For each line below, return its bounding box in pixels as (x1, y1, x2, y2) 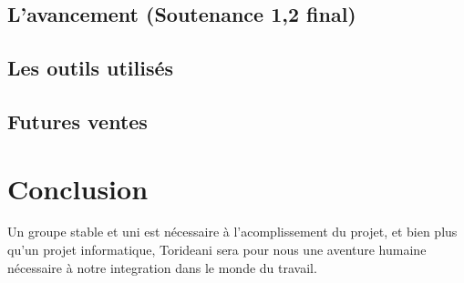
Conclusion (7, 169, 149, 207)
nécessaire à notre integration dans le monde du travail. (7, 258, 317, 277)
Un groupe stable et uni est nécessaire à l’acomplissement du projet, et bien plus (7, 222, 458, 241)
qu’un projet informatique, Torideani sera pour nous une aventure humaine (7, 240, 427, 259)
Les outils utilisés (7, 54, 174, 82)
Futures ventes (7, 106, 148, 135)
